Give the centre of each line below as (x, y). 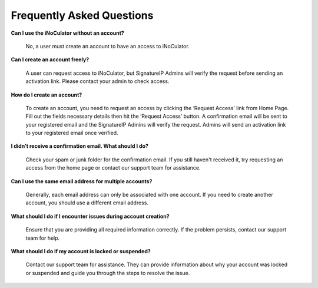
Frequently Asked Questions (82, 15)
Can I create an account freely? (50, 59)
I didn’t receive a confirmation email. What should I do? (80, 146)
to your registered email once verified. (72, 133)
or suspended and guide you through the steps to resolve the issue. (108, 273)
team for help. (43, 238)
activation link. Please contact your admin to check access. (97, 81)
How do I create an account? (47, 95)
